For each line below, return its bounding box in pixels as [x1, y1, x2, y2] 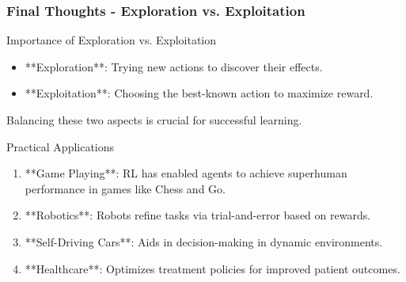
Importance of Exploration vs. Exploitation [6, 32, 217, 48]
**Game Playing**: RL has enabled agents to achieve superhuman [25, 165, 347, 181]
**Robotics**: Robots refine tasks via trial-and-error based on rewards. [25, 207, 371, 223]
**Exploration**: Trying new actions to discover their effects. [25, 58, 323, 74]
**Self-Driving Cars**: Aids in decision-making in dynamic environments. [25, 233, 383, 250]
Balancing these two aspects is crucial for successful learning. [6, 112, 302, 128]
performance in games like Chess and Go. [25, 180, 226, 196]
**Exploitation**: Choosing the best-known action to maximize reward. [25, 85, 374, 101]
